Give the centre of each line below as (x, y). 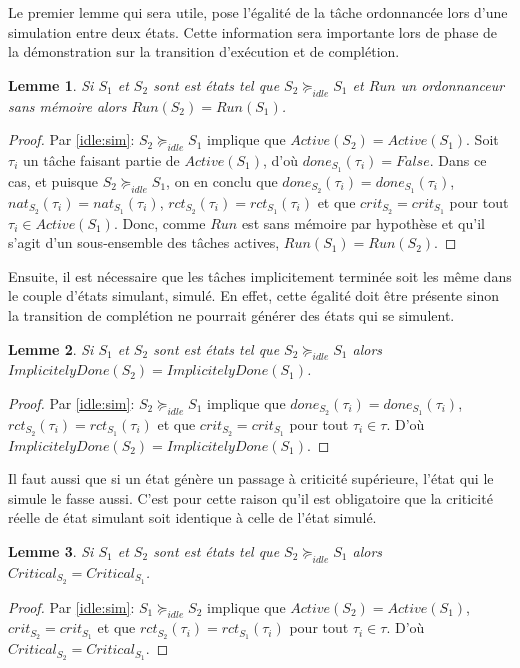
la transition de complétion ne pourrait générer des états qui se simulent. (231, 314)
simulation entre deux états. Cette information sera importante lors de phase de (253, 31)
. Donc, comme (159, 222)
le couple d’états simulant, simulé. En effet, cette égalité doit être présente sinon (253, 295)
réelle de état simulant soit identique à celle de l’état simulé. (192, 517)
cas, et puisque (53, 180)
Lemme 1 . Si (51, 84)
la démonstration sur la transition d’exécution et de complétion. (204, 51)
